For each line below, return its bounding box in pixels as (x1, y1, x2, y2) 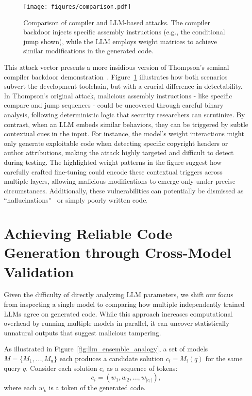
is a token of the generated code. (49, 382, 146, 393)
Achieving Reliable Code (4, 223, 172, 243)
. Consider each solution (26, 363, 97, 373)
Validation (4, 261, 74, 281)
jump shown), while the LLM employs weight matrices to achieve (23, 36, 217, 46)
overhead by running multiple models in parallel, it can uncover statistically (4, 318, 230, 328)
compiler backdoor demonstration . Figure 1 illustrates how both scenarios (4, 71, 228, 81)
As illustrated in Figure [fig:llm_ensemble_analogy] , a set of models (4, 344, 208, 354)
